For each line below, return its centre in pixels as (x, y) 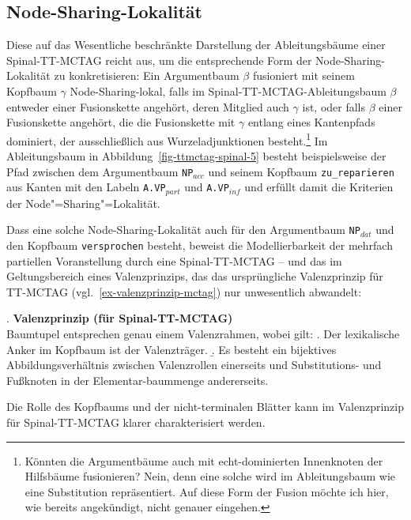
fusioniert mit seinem (304, 75)
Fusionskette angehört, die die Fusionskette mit (121, 122)
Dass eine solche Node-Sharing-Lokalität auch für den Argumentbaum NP (183, 230)
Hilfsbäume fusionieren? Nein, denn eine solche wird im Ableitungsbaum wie (210, 476)
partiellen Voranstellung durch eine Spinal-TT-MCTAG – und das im (174, 260)
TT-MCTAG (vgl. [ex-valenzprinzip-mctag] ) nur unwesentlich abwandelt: (184, 291)
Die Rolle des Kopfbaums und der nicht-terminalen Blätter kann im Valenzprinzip (205, 407)
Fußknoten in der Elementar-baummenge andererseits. (138, 380)
